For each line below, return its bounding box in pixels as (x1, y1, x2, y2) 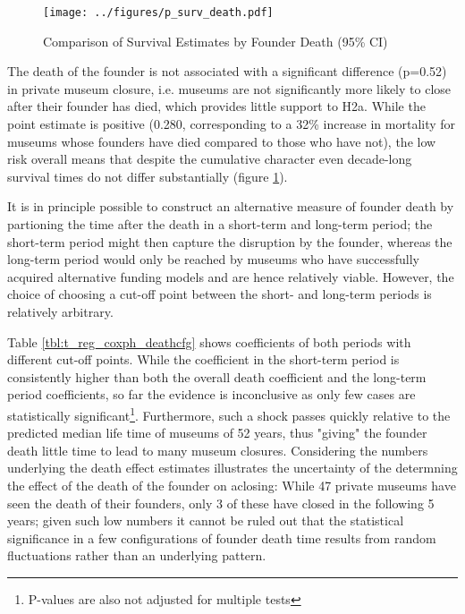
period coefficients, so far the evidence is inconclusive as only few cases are (7, 385, 416, 404)
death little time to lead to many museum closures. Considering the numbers (7, 440, 428, 459)
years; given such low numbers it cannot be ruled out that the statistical (7, 511, 404, 530)
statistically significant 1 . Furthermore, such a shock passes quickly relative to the (7, 403, 451, 424)
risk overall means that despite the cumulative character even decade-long (7, 149, 412, 168)
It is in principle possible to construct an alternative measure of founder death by (7, 197, 454, 216)
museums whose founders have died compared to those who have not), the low (7, 132, 436, 150)
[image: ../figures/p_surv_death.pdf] (43, 6, 274, 19)
